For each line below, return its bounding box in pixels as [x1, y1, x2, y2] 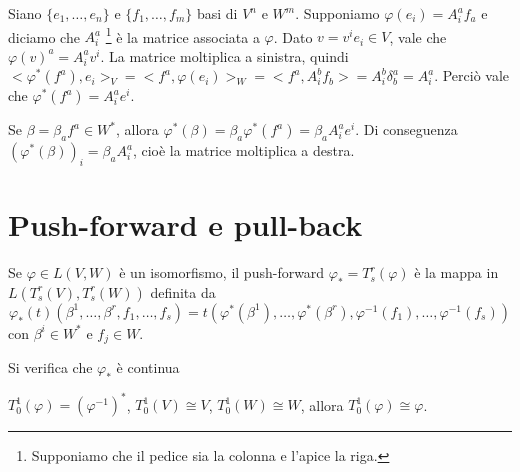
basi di [196, 3, 238, 23]
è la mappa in [414, 262, 499, 283]
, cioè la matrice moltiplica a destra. [132, 140, 355, 161]
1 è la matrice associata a [105, 23, 260, 47]
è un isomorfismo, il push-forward [119, 262, 325, 283]
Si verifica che [8, 357, 93, 378]
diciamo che [8, 26, 80, 47]
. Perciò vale [434, 65, 510, 86]
